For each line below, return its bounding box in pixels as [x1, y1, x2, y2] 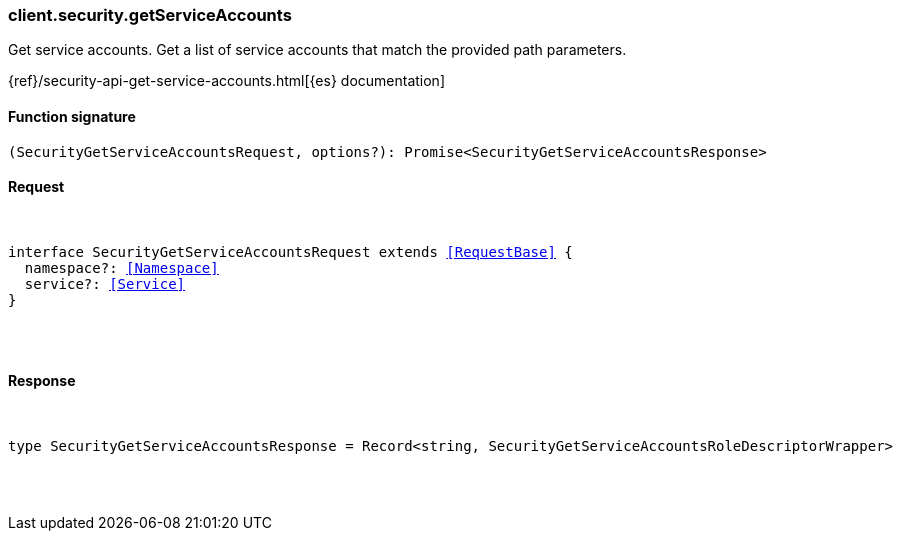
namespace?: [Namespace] [24, 259, 219, 276]
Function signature [8, 107, 136, 125]
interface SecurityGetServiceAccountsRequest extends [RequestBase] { [8, 243, 573, 260]
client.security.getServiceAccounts [8, 5, 292, 25]
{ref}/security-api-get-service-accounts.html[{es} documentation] [8, 72, 446, 90]
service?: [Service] [24, 275, 186, 292]
